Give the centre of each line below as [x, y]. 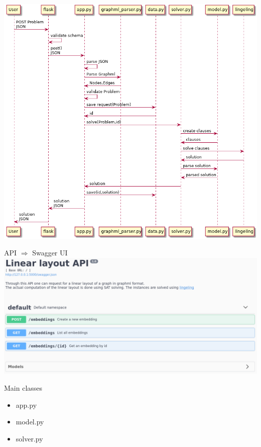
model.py [30, 422]
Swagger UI [50, 253]
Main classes [23, 387]
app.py [26, 405]
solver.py [29, 438]
